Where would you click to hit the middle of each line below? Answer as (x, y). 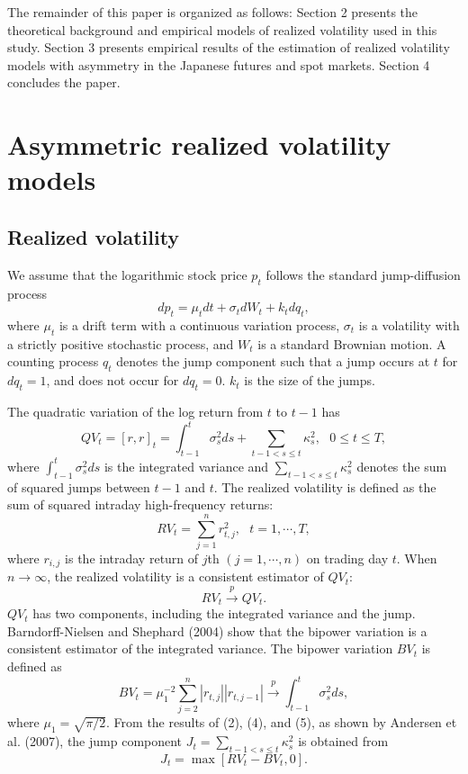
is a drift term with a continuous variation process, (199, 324)
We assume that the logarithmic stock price (127, 274)
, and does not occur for (112, 380)
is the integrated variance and (186, 466)
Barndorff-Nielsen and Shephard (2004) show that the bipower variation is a (217, 630)
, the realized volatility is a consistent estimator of (185, 576)
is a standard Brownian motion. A (352, 343)
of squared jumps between (79, 486)
